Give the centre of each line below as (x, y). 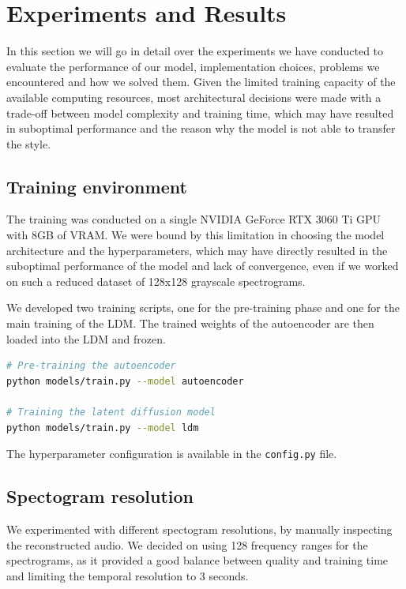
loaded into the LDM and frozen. (86, 338)
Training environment (97, 186)
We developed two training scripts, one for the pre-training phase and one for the (203, 308)
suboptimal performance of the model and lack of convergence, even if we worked (203, 266)
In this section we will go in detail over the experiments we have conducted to (195, 51)
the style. (29, 143)
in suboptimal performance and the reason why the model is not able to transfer (201, 128)
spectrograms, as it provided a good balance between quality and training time (197, 560)
